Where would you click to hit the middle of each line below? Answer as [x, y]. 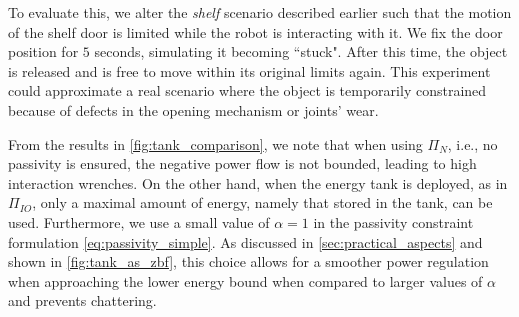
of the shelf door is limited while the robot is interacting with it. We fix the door [255, 31]
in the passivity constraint [393, 221]
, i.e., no [472, 143]
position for [43, 51]
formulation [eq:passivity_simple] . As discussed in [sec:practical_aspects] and [245, 241]
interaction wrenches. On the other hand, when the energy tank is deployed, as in [258, 182]
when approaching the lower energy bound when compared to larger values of [245, 280]
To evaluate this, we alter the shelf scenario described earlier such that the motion [260, 12]
